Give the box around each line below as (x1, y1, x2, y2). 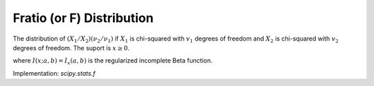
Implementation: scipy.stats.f (12, 69, 96, 77)
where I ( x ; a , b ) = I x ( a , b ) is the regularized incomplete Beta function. (12, 56, 213, 67)
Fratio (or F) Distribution (12, 10, 154, 25)
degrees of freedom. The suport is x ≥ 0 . (12, 43, 130, 52)
